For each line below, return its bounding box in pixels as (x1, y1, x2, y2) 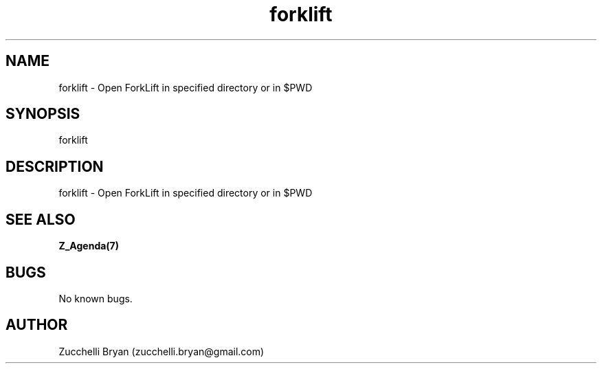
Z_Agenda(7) (58, 240, 120, 252)
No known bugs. (58, 292, 133, 304)
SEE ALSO (5, 210, 76, 228)
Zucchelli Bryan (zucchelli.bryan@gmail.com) (58, 345, 265, 357)
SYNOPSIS (5, 105, 80, 123)
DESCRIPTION (5, 157, 104, 175)
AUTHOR (5, 316, 68, 334)
